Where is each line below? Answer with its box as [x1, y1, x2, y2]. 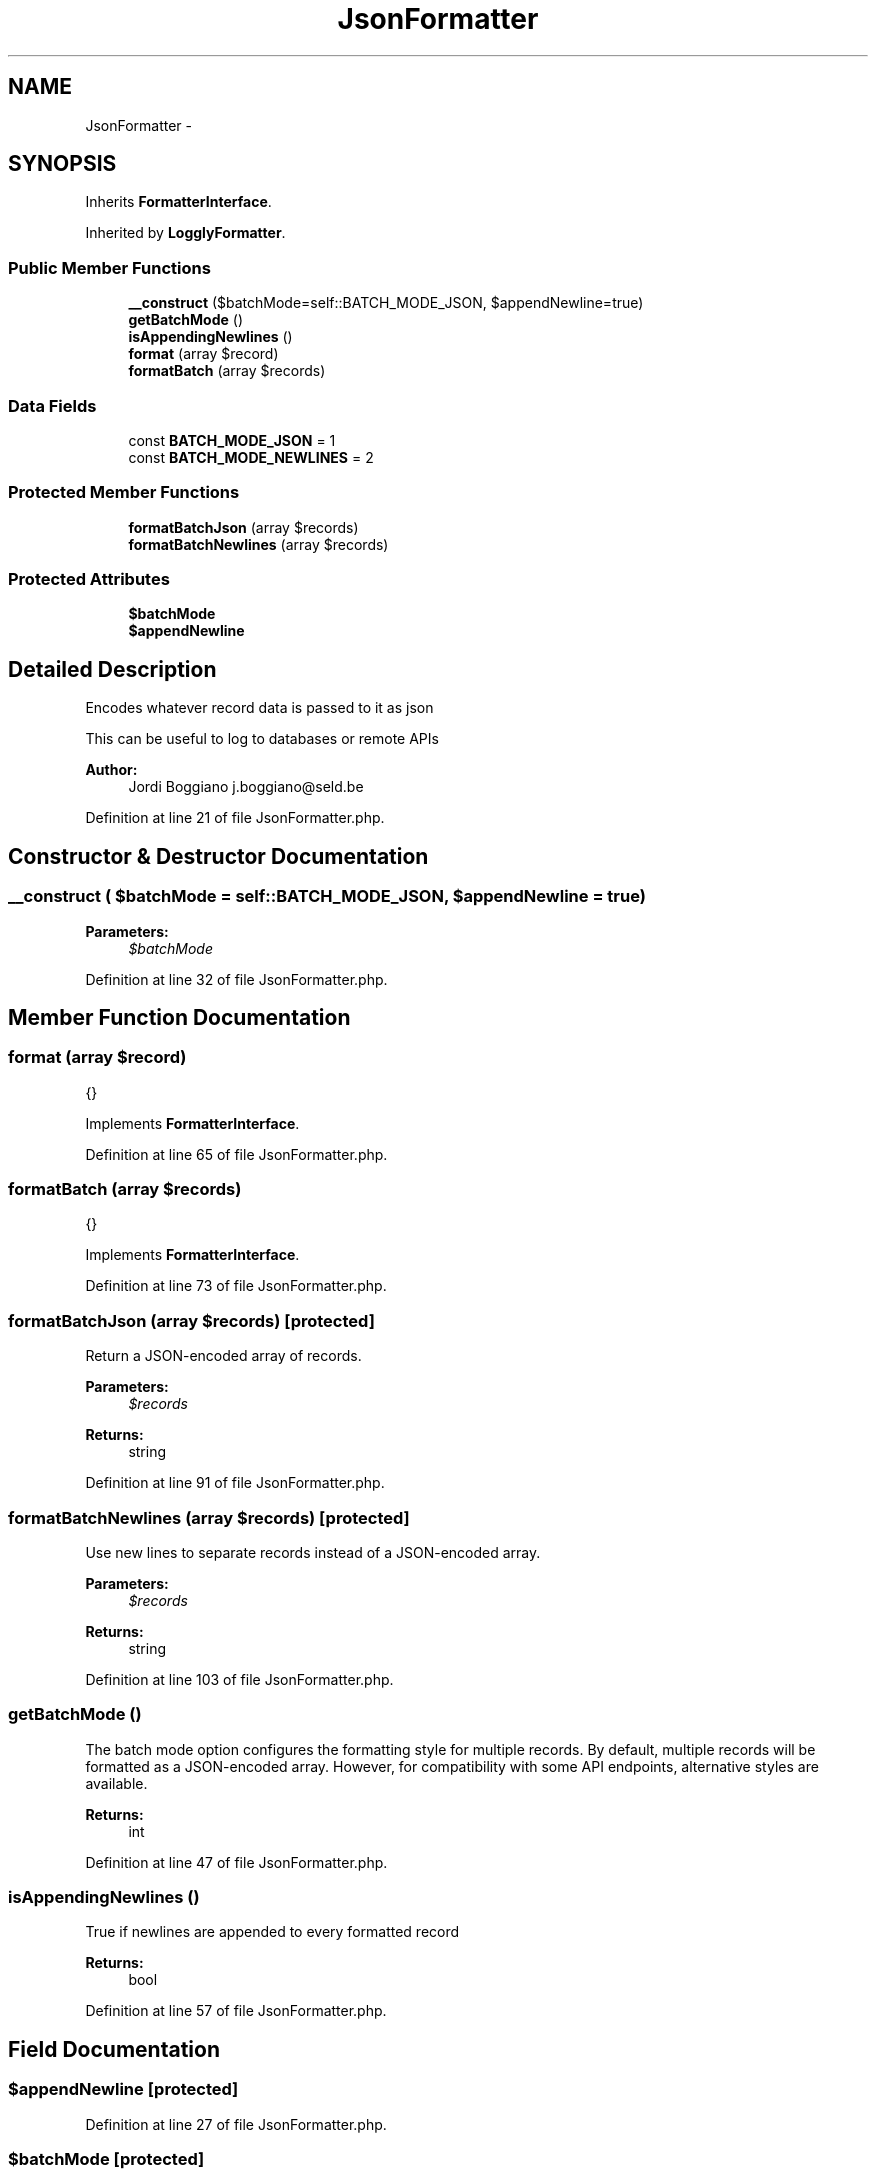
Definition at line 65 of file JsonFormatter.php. [85, 1145, 388, 1163]
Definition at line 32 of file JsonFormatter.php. [85, 970, 388, 988]
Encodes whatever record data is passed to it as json [85, 699, 434, 717]
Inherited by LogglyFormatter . [85, 224, 286, 242]
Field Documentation [8, 2036, 220, 2062]
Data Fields [8, 395, 97, 416]
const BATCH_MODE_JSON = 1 [128, 431, 336, 449]
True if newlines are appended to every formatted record [85, 1923, 460, 1941]
